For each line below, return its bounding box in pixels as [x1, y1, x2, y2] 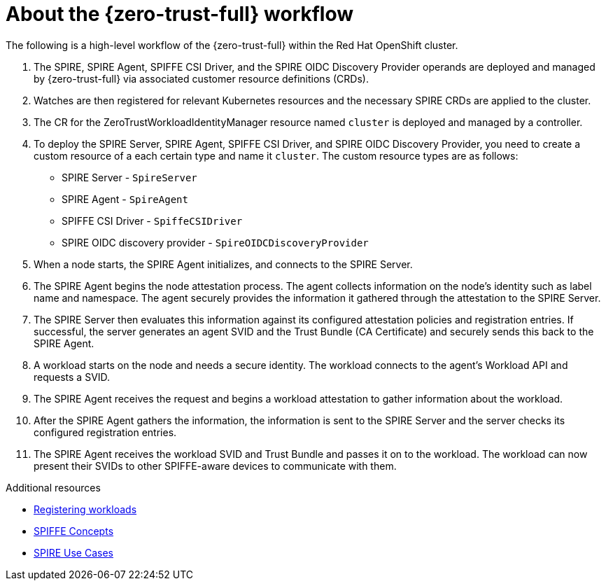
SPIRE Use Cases [34, 546, 113, 559]
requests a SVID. [34, 370, 111, 383]
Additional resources [6, 481, 101, 494]
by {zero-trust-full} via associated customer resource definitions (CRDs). [34, 72, 369, 85]
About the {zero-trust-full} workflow [6, 2, 354, 26]
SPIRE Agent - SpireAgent [62, 193, 188, 205]
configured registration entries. [34, 426, 177, 438]
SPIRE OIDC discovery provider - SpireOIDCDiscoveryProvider [62, 236, 369, 249]
